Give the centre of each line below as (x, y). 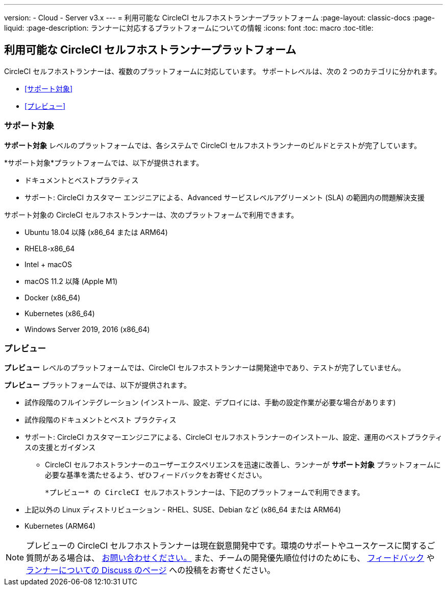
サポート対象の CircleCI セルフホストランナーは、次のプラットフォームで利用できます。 (151, 215)
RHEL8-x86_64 (50, 248)
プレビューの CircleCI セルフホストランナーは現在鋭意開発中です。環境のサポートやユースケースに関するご (231, 546)
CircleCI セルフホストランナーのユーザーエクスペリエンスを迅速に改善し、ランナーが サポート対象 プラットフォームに (243, 465)
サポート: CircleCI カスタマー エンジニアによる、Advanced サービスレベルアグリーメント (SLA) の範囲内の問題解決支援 (225, 197)
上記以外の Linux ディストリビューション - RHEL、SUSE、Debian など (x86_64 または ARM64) (183, 510)
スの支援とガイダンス (60, 447)
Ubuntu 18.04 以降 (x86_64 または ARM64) (96, 232)
